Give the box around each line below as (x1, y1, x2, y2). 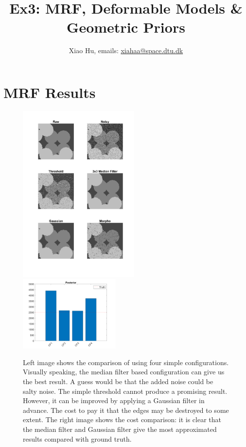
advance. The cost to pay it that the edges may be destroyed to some (23, 405, 229, 415)
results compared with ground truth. (23, 433, 132, 444)
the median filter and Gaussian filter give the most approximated (23, 424, 217, 434)
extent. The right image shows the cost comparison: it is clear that (23, 414, 222, 425)
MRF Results (3, 82, 96, 102)
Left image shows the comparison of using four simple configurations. (23, 357, 229, 367)
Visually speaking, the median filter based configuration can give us (23, 367, 225, 377)
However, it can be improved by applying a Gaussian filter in (23, 395, 205, 406)
